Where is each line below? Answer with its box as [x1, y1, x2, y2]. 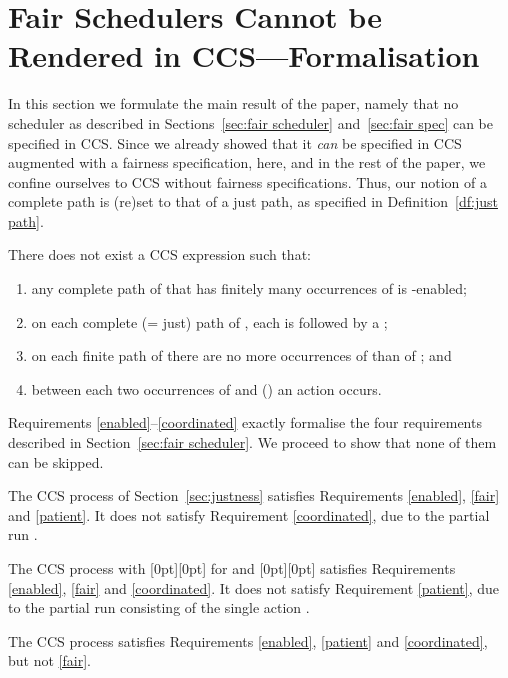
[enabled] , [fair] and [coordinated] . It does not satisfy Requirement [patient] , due [8, 577, 500, 598]
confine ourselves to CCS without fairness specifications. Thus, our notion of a [8, 171, 487, 192]
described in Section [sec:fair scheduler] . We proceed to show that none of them [8, 432, 497, 453]
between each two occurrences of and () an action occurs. [31, 378, 382, 399]
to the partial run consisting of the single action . [8, 597, 310, 618]
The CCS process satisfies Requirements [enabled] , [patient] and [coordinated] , [8, 630, 488, 651]
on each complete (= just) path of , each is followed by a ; [31, 311, 388, 332]
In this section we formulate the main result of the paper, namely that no [8, 93, 459, 114]
